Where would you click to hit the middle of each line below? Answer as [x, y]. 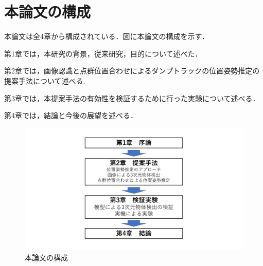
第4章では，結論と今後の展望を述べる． [71, 115]
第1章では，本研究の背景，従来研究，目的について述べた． [103, 53]
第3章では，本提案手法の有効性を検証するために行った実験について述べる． [132, 98]
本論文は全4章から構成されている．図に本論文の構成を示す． [107, 36]
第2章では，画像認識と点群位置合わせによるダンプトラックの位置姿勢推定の [132, 71]
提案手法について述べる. [45, 80]
